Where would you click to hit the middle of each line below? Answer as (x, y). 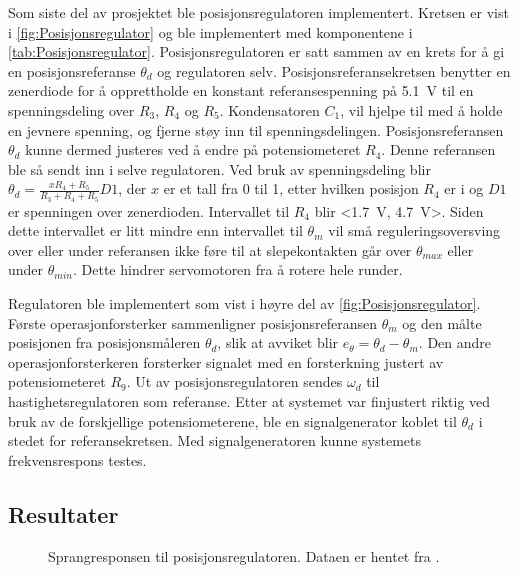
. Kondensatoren (269, 109)
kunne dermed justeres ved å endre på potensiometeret (193, 149)
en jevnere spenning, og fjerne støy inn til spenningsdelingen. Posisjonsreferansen (256, 129)
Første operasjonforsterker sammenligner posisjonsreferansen (193, 322)
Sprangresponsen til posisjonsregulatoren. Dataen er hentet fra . (244, 555)
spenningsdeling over (71, 109)
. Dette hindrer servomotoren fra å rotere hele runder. (237, 269)
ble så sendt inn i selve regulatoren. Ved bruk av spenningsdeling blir (219, 168)
